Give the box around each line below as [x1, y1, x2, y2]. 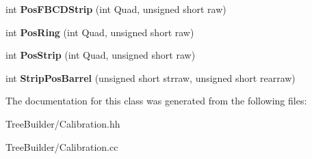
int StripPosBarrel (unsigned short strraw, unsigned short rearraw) [5, 70, 296, 85]
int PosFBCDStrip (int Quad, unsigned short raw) [5, 2, 226, 16]
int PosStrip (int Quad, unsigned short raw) [5, 48, 196, 62]
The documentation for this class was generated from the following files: [5, 93, 307, 108]
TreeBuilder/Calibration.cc [5, 139, 118, 154]
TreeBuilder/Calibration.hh [5, 116, 120, 130]
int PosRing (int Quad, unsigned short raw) [5, 25, 194, 39]
